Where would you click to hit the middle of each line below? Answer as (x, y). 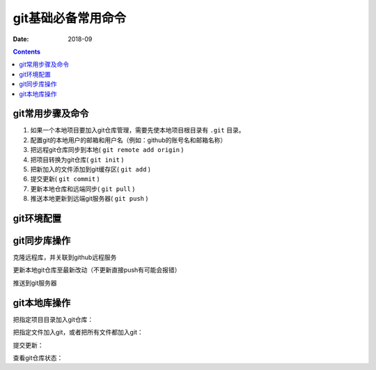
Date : (21, 39)
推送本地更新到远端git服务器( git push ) (89, 199)
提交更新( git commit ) (65, 179)
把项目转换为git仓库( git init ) (77, 160)
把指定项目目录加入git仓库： (53, 319)
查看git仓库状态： (38, 357)
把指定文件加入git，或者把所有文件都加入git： (78, 332)
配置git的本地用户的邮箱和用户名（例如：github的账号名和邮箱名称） (128, 140)
